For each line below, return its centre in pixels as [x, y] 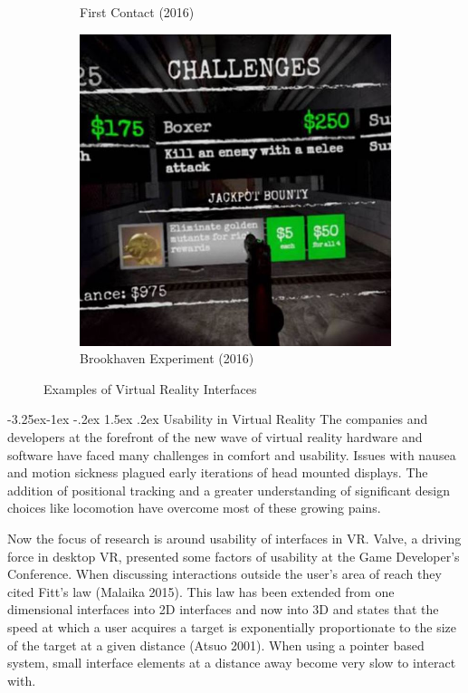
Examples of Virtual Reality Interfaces [150, 388]
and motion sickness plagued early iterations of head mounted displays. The [218, 472]
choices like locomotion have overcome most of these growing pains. [194, 508]
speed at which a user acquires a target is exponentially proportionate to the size [232, 626]
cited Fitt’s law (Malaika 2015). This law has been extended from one [201, 591]
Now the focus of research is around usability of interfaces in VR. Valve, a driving [234, 538]
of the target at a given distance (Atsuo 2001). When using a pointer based [216, 645]
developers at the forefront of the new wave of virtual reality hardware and [215, 436]
